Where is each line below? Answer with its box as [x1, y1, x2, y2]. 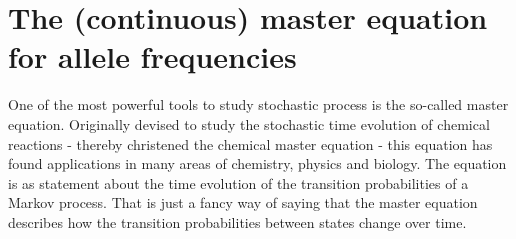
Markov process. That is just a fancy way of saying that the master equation [8, 192, 478, 213]
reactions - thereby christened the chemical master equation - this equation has [8, 133, 493, 154]
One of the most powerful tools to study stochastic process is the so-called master [8, 94, 509, 115]
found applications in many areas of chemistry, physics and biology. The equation [8, 153, 507, 174]
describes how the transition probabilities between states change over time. [8, 211, 467, 232]
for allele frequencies [8, 36, 297, 77]
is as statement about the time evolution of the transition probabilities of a [8, 172, 469, 193]
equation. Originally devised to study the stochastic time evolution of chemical [8, 113, 490, 134]
